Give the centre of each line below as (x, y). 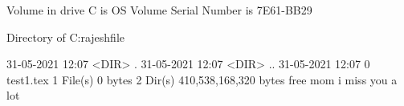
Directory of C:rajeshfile (66, 37)
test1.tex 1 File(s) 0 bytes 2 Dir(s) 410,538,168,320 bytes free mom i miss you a (202, 79)
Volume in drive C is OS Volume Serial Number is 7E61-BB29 (159, 10)
